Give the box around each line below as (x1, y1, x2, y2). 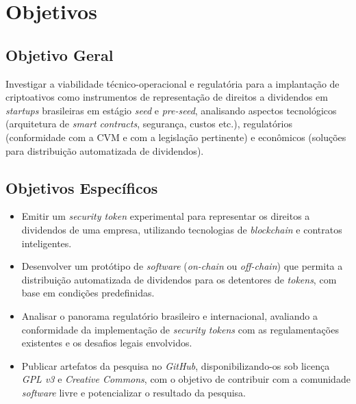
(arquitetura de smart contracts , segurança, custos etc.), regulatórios (5, 116, 292, 131)
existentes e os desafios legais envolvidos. (21, 336, 192, 350)
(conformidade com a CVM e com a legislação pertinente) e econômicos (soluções (5, 129, 346, 144)
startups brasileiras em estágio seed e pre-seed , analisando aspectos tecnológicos (5, 103, 337, 117)
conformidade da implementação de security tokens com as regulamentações (21, 322, 339, 336)
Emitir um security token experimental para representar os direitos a (21, 209, 310, 223)
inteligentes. (21, 236, 72, 250)
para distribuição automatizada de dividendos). (5, 143, 204, 157)
